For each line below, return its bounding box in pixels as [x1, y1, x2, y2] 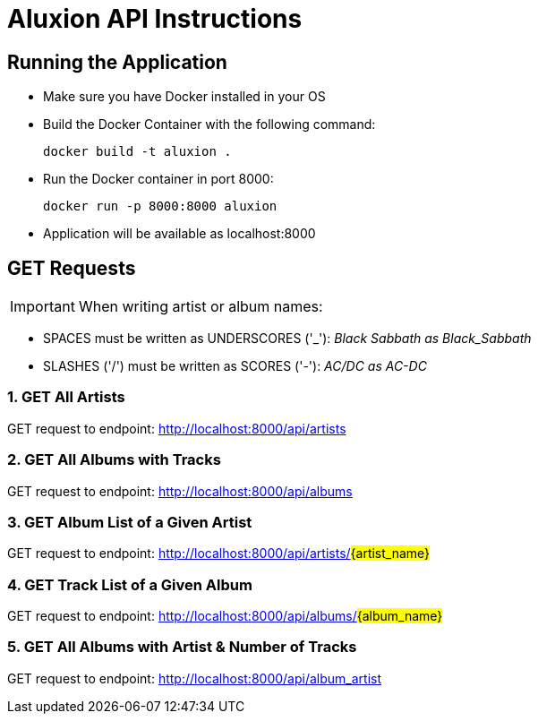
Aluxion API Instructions [7, 4, 303, 34]
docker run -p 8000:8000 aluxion [43, 199, 278, 214]
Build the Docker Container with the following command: [43, 116, 376, 133]
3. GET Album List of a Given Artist [7, 512, 252, 531]
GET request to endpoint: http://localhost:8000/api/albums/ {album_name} [7, 608, 443, 624]
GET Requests [7, 256, 136, 279]
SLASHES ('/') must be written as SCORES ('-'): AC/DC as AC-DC [43, 358, 427, 374]
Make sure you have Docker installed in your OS [43, 89, 326, 105]
